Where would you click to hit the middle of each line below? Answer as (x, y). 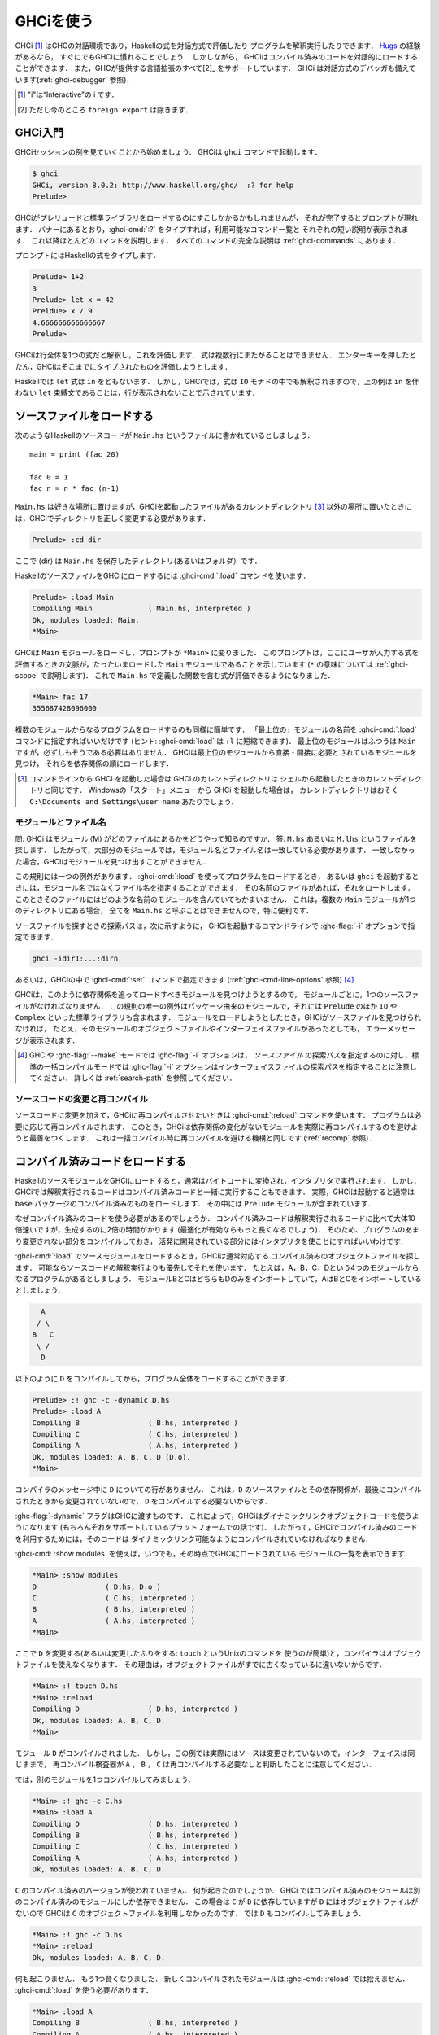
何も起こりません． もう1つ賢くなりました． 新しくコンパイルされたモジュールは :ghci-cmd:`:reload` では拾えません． (212, 1979)
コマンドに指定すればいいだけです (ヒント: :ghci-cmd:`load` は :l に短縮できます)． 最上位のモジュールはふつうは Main (215, 741)
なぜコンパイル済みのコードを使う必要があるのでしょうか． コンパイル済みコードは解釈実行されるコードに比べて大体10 (215, 1219)
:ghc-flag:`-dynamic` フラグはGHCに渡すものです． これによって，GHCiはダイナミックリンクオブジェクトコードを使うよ (217, 1516)
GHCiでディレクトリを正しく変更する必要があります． (120, 518)
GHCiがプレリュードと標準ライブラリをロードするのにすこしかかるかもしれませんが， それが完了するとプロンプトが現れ (217, 218)
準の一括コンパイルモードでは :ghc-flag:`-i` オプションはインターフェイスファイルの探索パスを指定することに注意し (224, 1066)
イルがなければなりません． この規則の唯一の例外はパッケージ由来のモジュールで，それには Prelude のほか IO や (206, 1006)
